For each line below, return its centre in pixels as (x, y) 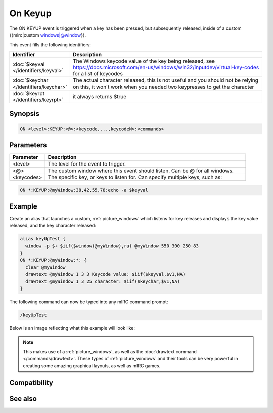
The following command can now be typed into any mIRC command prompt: (89, 302)
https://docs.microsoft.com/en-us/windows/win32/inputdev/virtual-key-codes (166, 67)
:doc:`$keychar (30, 80)
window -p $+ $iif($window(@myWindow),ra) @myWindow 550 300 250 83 (112, 246)
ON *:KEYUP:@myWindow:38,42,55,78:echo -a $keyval (84, 190)
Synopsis (25, 114)
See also (23, 399)
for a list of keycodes (98, 73)
